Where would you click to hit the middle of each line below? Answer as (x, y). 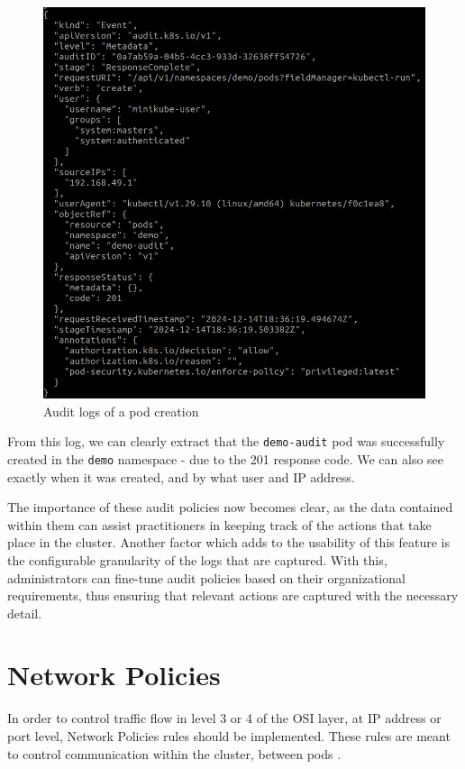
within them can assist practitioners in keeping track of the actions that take (219, 524)
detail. (25, 613)
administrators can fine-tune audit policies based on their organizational (206, 577)
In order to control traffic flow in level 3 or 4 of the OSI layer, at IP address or (224, 718)
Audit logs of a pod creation (121, 411)
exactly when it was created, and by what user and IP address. (181, 476)
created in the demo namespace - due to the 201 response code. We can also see (226, 458)
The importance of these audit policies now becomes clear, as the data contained (230, 507)
